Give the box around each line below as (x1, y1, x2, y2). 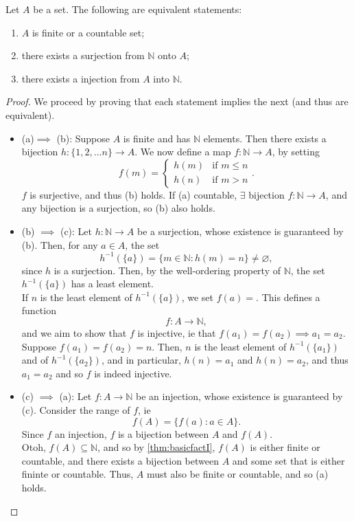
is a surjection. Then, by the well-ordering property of (54, 263, 281, 277)
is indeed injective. (94, 366, 172, 380)
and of (21, 353, 49, 367)
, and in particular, (101, 353, 181, 367)
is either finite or (250, 440, 320, 454)
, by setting (272, 144, 320, 159)
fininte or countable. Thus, (21, 467, 134, 481)
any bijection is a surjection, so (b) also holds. (21, 201, 215, 215)
